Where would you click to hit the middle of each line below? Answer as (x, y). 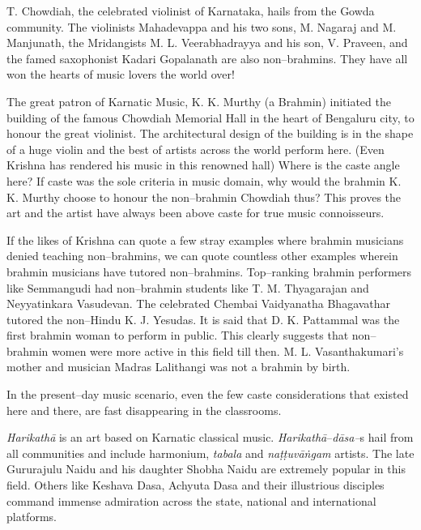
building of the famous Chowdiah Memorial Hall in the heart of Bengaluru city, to (210, 117)
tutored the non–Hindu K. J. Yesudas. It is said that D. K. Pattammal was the (203, 319)
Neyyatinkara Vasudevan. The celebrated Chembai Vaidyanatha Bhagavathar (199, 303)
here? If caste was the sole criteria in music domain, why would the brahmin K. (204, 180)
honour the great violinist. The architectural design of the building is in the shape (210, 133)
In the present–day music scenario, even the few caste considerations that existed (208, 394)
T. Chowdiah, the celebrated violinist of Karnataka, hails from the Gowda (191, 11)
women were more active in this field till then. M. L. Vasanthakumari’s (228, 350)
